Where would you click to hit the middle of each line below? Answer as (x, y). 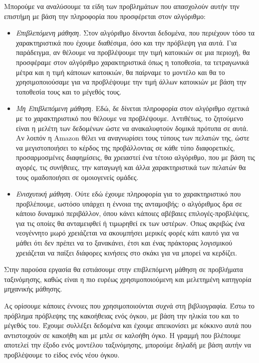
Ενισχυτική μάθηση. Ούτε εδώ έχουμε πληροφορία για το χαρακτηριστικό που (128, 194)
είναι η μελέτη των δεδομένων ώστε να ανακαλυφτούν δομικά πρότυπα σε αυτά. (132, 128)
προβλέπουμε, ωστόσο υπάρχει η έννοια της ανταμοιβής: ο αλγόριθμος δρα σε (129, 203)
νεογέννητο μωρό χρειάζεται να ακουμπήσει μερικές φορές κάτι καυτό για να (127, 233)
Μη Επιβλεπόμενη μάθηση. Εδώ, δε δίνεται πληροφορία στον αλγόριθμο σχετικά (133, 108)
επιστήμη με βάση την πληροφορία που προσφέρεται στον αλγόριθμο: (105, 16)
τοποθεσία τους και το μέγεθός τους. (69, 91)
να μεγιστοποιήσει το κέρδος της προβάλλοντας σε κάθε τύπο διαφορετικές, (125, 147)
